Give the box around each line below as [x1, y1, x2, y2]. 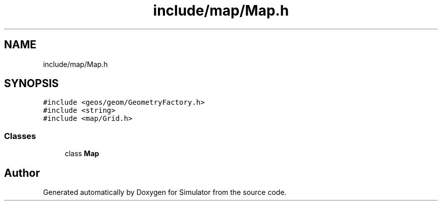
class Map [65, 149, 99, 158]
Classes [4, 130, 36, 141]
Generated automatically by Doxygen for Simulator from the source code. [43, 188, 287, 197]
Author [4, 166, 40, 179]
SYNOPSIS [4, 77, 59, 90]
